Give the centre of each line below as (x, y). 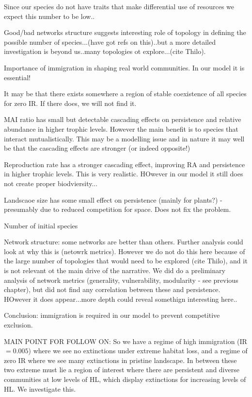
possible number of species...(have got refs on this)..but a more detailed (110, 42)
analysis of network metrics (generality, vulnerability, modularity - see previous (121, 280)
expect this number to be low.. (49, 16)
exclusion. (18, 325)
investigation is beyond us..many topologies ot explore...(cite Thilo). (105, 51)
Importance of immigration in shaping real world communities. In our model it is (124, 67)
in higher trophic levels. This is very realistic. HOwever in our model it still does (124, 174)
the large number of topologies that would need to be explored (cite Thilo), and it (126, 261)
